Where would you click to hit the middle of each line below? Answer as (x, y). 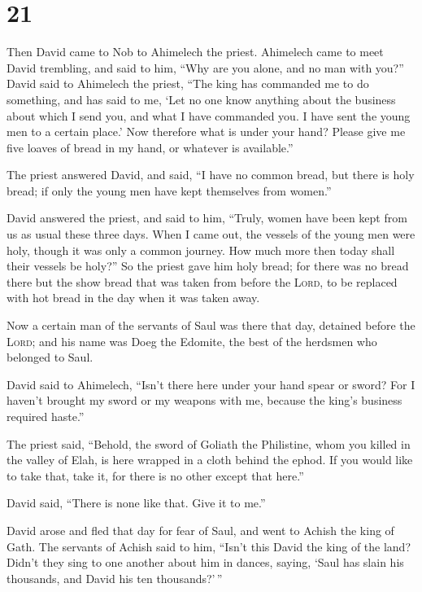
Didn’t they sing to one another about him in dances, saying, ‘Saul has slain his (205, 562)
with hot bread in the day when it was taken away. (133, 298)
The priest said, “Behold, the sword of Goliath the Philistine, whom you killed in (209, 443)
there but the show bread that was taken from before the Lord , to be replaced (202, 281)
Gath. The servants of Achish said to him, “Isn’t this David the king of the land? (209, 546)
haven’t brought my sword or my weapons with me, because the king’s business (204, 400)
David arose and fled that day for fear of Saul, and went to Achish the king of (200, 530)
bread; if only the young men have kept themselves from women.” (169, 190)
